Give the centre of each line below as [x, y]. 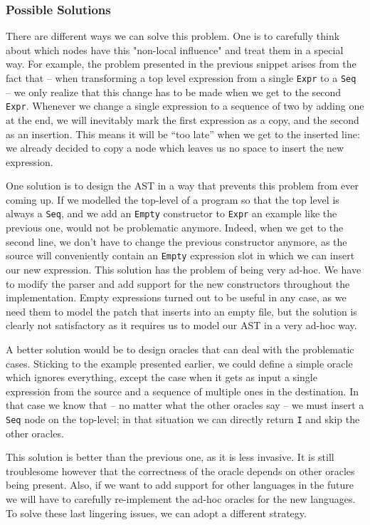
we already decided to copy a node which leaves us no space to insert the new [175, 148]
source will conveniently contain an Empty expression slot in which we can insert [180, 255]
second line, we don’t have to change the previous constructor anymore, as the [176, 241]
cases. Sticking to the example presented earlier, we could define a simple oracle [179, 363]
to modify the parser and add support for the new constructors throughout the [178, 283]
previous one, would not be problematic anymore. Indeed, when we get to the [175, 228]
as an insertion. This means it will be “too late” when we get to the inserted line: [183, 134]
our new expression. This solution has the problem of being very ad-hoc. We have [184, 269]
